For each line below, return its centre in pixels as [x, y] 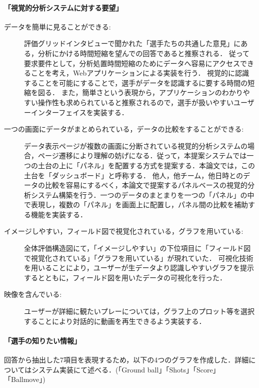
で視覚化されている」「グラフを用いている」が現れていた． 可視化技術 [139, 258]
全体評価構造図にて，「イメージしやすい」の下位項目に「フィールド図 [137, 248]
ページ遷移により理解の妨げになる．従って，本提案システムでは [142, 155]
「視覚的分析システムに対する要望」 [63, 7]
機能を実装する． [59, 214]
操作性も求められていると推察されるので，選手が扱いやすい [136, 102]
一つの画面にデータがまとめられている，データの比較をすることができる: [124, 129]
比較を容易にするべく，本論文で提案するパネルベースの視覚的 [146, 185]
